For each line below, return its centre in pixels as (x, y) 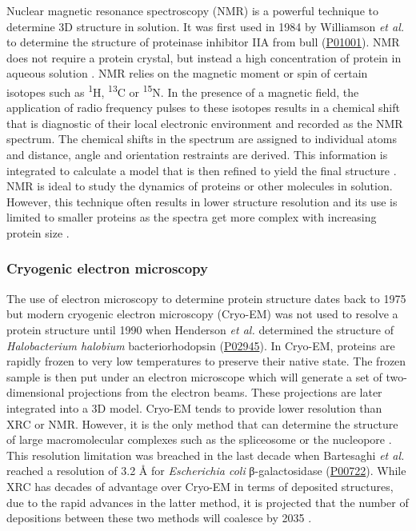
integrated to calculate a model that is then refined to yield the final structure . (202, 170)
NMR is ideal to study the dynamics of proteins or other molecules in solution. (200, 186)
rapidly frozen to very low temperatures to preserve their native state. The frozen (206, 361)
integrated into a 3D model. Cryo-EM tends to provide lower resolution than (194, 407)
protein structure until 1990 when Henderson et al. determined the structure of (200, 329)
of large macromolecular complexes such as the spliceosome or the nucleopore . (199, 439)
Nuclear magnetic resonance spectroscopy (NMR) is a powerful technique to (192, 10)
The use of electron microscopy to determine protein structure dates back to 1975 (206, 298)
